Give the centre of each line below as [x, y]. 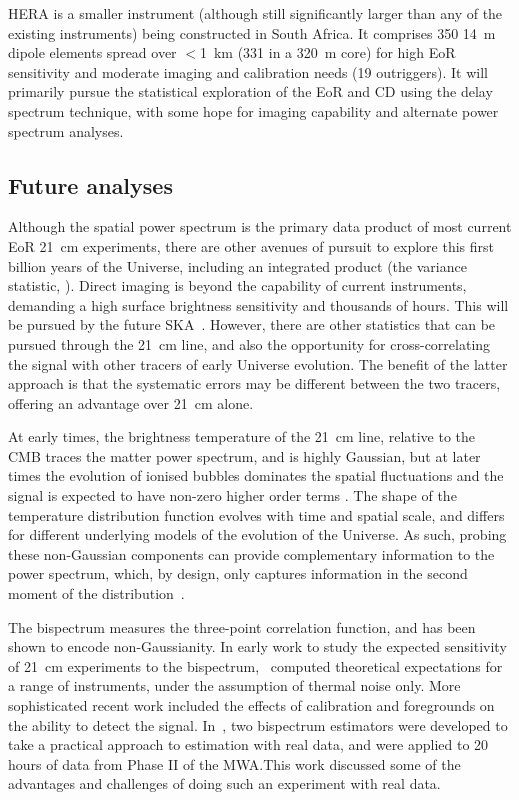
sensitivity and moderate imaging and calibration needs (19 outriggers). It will [248, 71]
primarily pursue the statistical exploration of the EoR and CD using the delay [250, 91]
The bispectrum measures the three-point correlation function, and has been [242, 626]
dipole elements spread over [92, 52]
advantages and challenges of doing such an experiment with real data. [224, 783]
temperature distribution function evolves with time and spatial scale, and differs [256, 514]
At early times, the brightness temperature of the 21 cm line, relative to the [242, 436]
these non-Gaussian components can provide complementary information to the [251, 553]
